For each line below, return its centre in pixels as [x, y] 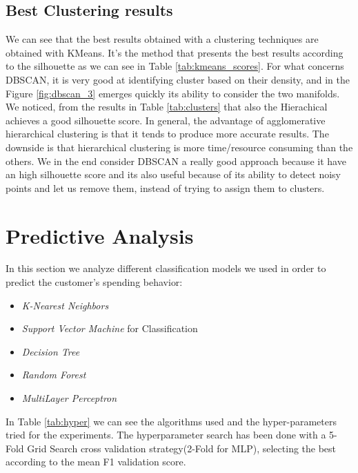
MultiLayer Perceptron [69, 398]
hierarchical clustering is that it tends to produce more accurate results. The [167, 134]
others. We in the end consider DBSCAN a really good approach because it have [176, 161]
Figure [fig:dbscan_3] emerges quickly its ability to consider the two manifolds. [173, 93]
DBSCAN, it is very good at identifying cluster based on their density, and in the [178, 79]
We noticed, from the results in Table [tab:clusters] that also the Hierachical [167, 107]
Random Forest [54, 375]
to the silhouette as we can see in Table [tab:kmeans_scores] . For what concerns [175, 66]
